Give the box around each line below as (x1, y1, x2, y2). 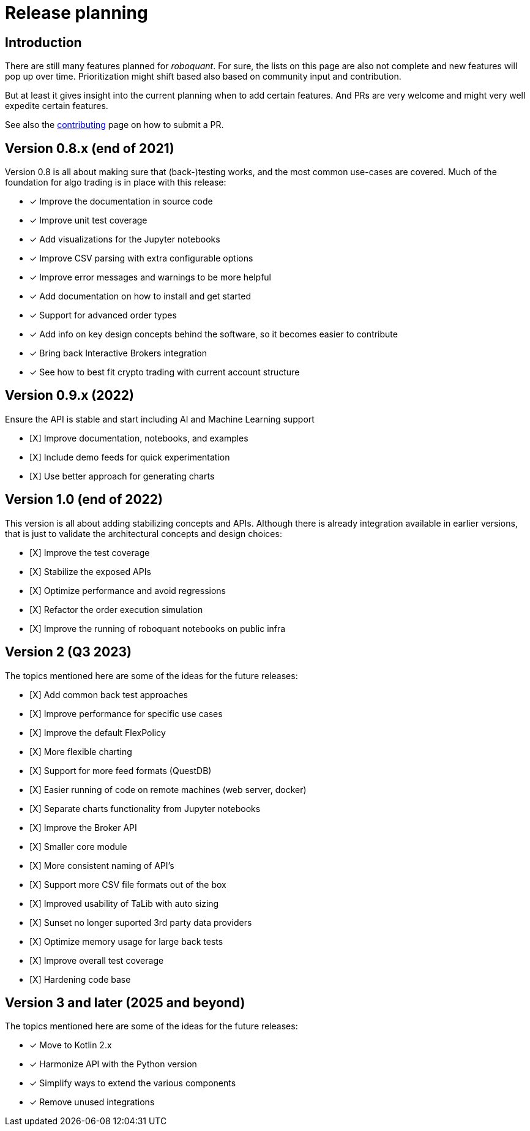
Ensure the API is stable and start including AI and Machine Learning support (5, 413, 315, 424)
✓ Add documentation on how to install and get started (29, 291, 252, 302)
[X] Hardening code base (29, 974, 131, 985)
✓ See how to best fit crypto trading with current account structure (29, 367, 300, 378)
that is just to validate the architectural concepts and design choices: (5, 528, 282, 539)
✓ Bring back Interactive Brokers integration (29, 348, 207, 359)
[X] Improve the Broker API (29, 822, 137, 833)
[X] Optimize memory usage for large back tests (29, 936, 223, 947)
